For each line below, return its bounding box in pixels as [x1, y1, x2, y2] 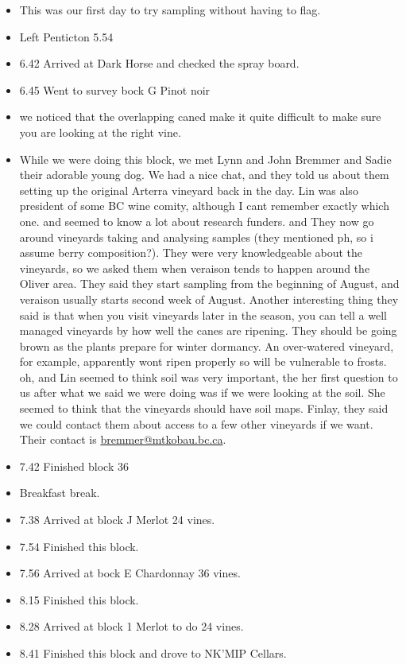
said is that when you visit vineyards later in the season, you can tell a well [19, 306, 387, 323]
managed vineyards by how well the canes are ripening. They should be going [19, 322, 397, 339]
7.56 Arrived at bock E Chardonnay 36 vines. [19, 565, 241, 581]
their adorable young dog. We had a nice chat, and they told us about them [19, 166, 389, 183]
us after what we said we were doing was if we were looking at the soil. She [19, 384, 385, 401]
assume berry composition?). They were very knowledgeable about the [19, 244, 363, 261]
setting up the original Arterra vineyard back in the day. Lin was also [19, 181, 358, 198]
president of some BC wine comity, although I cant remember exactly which [19, 197, 389, 214]
